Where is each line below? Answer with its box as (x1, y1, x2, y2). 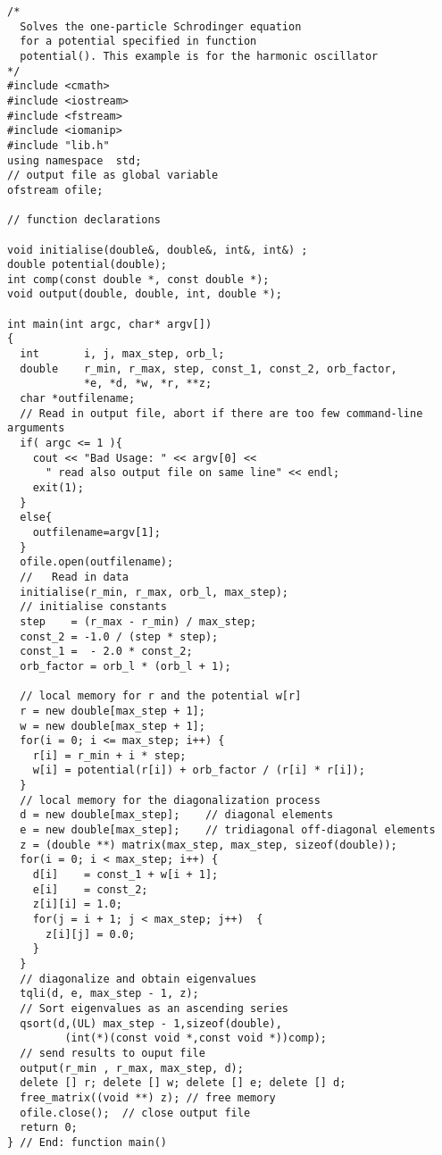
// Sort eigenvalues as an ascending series (20, 1001, 288, 1015)
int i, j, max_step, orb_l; (20, 347, 225, 361)
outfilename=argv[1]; (32, 525, 161, 539)
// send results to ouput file (20, 1046, 205, 1059)
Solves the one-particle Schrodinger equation (20, 20, 302, 33)
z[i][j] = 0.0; (45, 927, 136, 941)
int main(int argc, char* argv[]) (7, 317, 213, 331)
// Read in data (20, 570, 129, 583)
